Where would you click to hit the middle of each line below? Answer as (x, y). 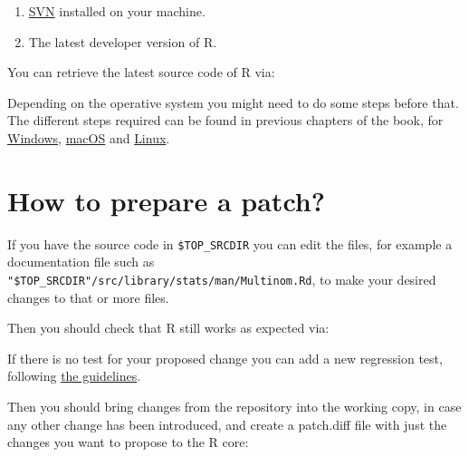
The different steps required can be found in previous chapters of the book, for (225, 120)
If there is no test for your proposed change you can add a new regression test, (225, 358)
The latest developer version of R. (123, 41)
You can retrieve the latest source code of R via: (141, 72)
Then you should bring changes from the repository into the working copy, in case (234, 406)
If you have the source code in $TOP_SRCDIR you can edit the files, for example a (230, 243)
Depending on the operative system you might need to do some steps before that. (233, 102)
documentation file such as (81, 262)
